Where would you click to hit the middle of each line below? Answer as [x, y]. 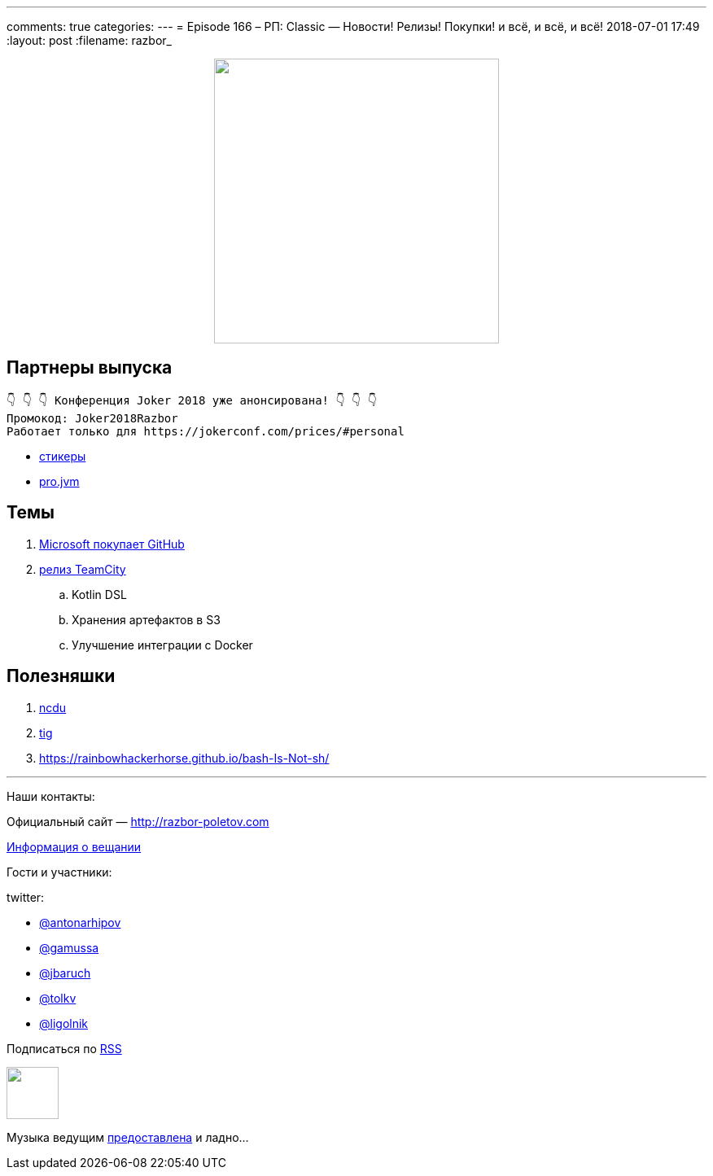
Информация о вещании [74, 846]
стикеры [63, 456]
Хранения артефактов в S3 [146, 619]
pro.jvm [59, 481]
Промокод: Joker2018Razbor [92, 418]
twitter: [26, 897]
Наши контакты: [51, 796]
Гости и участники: [59, 872]
